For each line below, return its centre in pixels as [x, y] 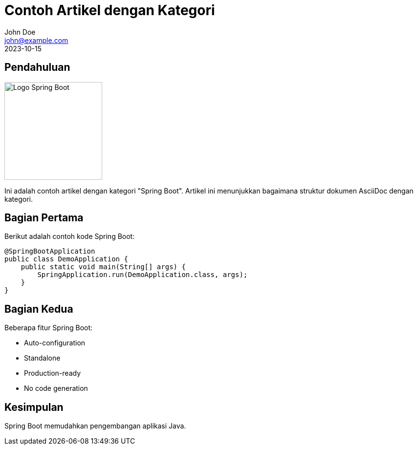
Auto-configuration [55, 343]
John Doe [20, 32]
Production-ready [53, 373]
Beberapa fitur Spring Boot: [49, 328]
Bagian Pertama [44, 218]
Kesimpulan [34, 407]
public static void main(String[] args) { [103, 267]
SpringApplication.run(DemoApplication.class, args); [143, 275]
